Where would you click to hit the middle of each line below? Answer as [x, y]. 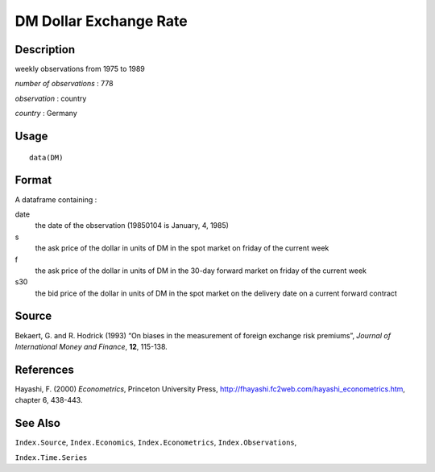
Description [45, 50]
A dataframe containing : [56, 199]
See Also [37, 423]
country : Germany [46, 114]
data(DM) [46, 157]
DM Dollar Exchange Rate [101, 21]
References [44, 369]
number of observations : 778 [64, 84]
